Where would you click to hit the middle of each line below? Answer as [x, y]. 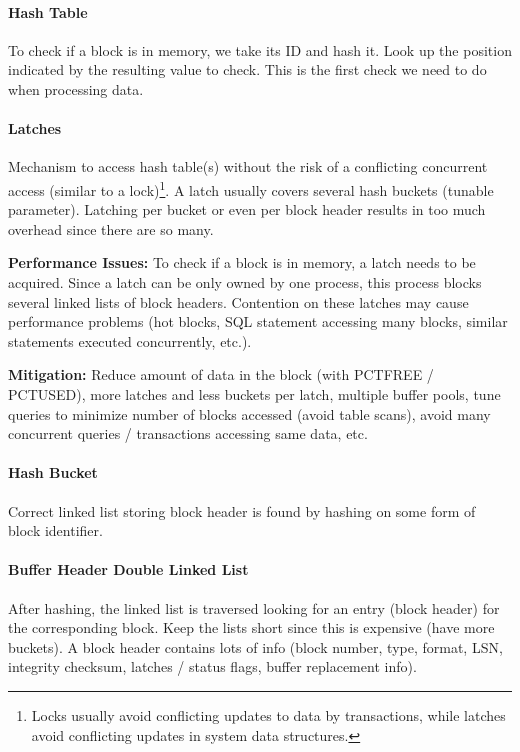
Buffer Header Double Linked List [128, 569]
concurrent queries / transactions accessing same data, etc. [188, 433]
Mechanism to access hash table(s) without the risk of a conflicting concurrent [248, 166]
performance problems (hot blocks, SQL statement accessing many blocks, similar [258, 321]
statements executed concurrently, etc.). [130, 340]
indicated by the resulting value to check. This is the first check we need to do [247, 69]
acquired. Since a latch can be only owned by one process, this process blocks [245, 282]
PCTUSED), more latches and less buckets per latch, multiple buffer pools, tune [254, 393]
